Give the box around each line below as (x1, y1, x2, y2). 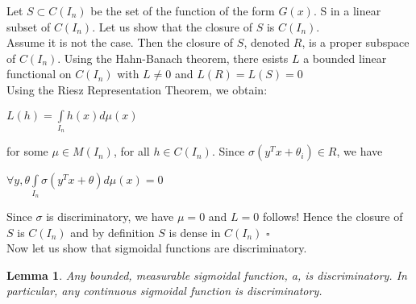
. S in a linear (313, 2, 381, 19)
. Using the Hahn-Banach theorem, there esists (57, 49, 289, 66)
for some (6, 143, 48, 160)
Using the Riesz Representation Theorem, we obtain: (6, 81, 268, 98)
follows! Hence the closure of (262, 208, 403, 225)
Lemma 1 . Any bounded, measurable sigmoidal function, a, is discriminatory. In (6, 266, 407, 283)
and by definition (70, 223, 155, 240)
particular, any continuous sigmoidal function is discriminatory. (6, 282, 322, 299)
